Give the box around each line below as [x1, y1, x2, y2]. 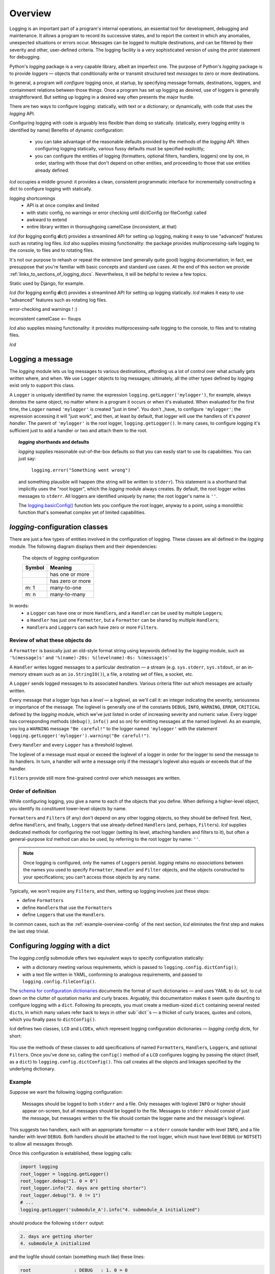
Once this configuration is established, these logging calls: [9, 1150, 132, 1156]
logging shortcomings [9, 195, 56, 201]
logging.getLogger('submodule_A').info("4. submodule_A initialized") [20, 1207, 201, 1212]
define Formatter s [22, 897, 64, 904]
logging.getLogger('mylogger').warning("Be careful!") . [9, 733, 151, 739]
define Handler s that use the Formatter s [22, 905, 112, 911]
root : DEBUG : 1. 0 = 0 [20, 1267, 128, 1273]
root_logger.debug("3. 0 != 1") [20, 1192, 101, 1198]
